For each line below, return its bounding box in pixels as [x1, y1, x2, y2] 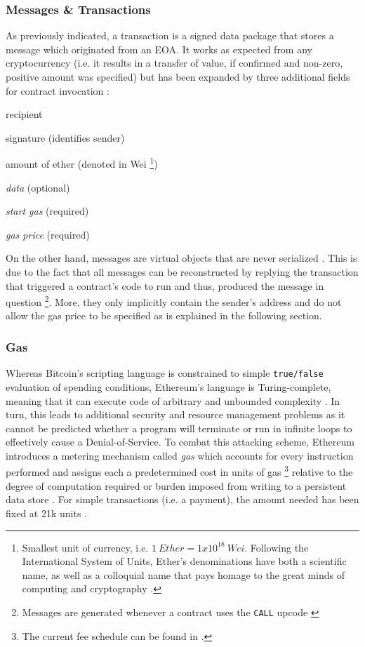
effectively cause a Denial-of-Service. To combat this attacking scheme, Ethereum [6, 434, 354, 449]
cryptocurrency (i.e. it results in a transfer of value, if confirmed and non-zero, [6, 55, 343, 70]
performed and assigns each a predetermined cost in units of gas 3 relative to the [6, 462, 353, 479]
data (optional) [6, 180, 70, 194]
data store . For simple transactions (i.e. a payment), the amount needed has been [6, 492, 359, 507]
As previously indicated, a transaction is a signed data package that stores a [6, 28, 334, 43]
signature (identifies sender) [6, 130, 125, 145]
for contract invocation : [6, 83, 109, 98]
